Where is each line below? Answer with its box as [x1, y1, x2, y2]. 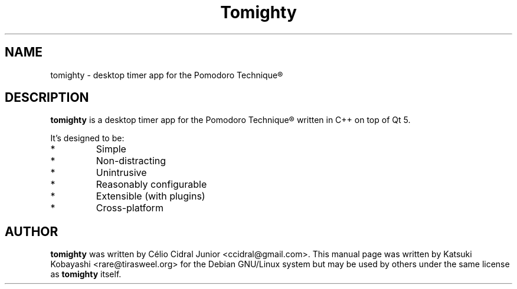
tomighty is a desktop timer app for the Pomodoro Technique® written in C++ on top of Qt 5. [50, 115, 411, 125]
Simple [96, 143, 126, 155]
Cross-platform [96, 202, 163, 214]
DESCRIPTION [5, 90, 89, 105]
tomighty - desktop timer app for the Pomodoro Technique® [50, 69, 283, 80]
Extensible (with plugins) [96, 190, 205, 202]
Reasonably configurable [96, 178, 207, 191]
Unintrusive [96, 167, 147, 179]
